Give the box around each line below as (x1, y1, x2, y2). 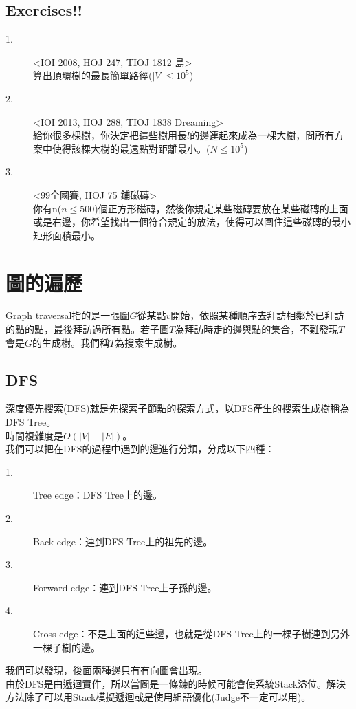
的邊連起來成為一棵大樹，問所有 (190, 128, 335, 142)
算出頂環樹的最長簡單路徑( (33, 68, 153, 83)
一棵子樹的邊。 (33, 640, 100, 654)
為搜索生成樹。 (115, 335, 183, 349)
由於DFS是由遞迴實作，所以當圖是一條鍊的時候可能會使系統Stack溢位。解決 (5, 676, 346, 690)
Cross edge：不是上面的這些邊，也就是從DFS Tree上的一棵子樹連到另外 (33, 626, 350, 640)
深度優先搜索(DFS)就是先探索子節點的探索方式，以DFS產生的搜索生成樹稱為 (5, 401, 350, 415)
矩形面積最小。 (33, 228, 100, 242)
